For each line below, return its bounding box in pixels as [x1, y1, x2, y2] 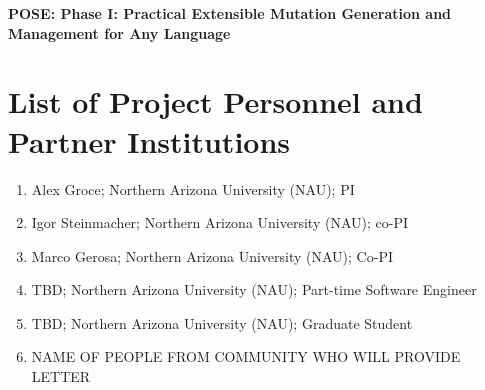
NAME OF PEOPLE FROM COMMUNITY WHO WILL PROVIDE [31, 346, 461, 367]
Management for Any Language [8, 22, 231, 43]
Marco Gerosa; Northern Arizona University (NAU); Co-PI [31, 245, 393, 266]
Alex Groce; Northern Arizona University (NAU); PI [31, 178, 355, 199]
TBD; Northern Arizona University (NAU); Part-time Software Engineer [31, 279, 477, 300]
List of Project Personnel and [8, 81, 423, 122]
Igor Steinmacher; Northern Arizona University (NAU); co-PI [31, 212, 408, 233]
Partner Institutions [8, 120, 291, 161]
